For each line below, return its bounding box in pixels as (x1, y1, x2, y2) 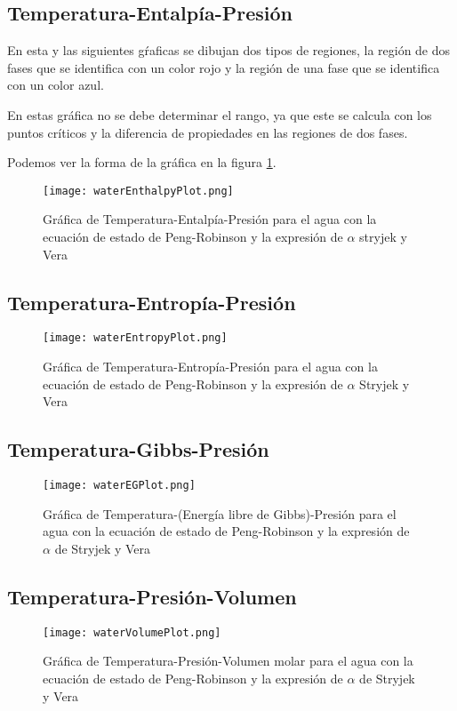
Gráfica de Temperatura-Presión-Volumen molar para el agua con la (43, 651, 413, 670)
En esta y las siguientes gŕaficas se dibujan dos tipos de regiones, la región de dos (7, 41, 451, 60)
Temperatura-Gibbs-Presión (7, 435, 269, 463)
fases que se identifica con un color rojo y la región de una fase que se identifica (7, 58, 440, 76)
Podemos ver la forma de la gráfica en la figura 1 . (7, 153, 277, 172)
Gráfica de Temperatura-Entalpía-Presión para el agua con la (43, 210, 377, 228)
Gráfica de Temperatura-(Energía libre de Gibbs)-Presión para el (43, 504, 397, 523)
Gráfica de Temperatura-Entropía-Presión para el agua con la (43, 357, 378, 376)
